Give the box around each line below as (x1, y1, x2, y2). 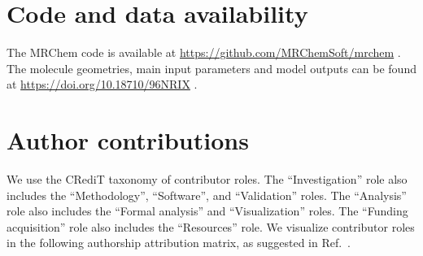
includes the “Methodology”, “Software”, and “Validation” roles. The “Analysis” (7, 186, 407, 203)
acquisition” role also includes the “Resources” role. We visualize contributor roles (7, 218, 415, 235)
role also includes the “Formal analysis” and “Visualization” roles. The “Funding (7, 202, 408, 219)
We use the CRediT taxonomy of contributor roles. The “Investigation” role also (7, 171, 408, 188)
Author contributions (7, 124, 249, 157)
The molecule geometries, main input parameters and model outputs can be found (7, 59, 416, 76)
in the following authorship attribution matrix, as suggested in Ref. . (7, 234, 351, 251)
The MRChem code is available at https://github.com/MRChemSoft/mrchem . (7, 44, 401, 61)
